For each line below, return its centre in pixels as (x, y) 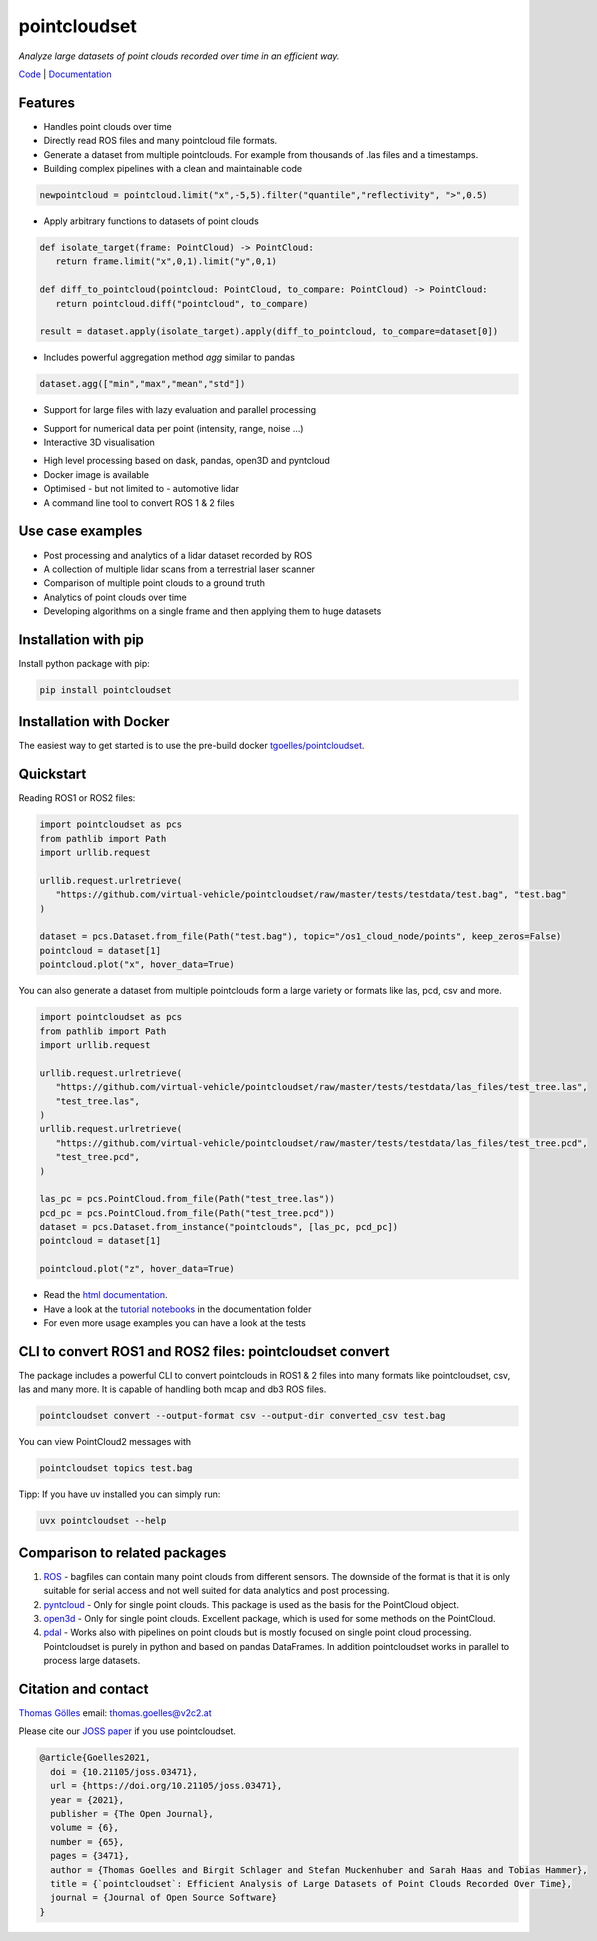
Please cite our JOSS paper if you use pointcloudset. (127, 1731)
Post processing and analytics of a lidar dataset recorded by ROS (178, 555)
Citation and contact (83, 1688)
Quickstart (52, 774)
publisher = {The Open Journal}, (132, 1813)
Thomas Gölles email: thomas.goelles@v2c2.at (115, 1713)
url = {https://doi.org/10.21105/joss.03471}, (166, 1786)
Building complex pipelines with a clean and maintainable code (173, 169)
